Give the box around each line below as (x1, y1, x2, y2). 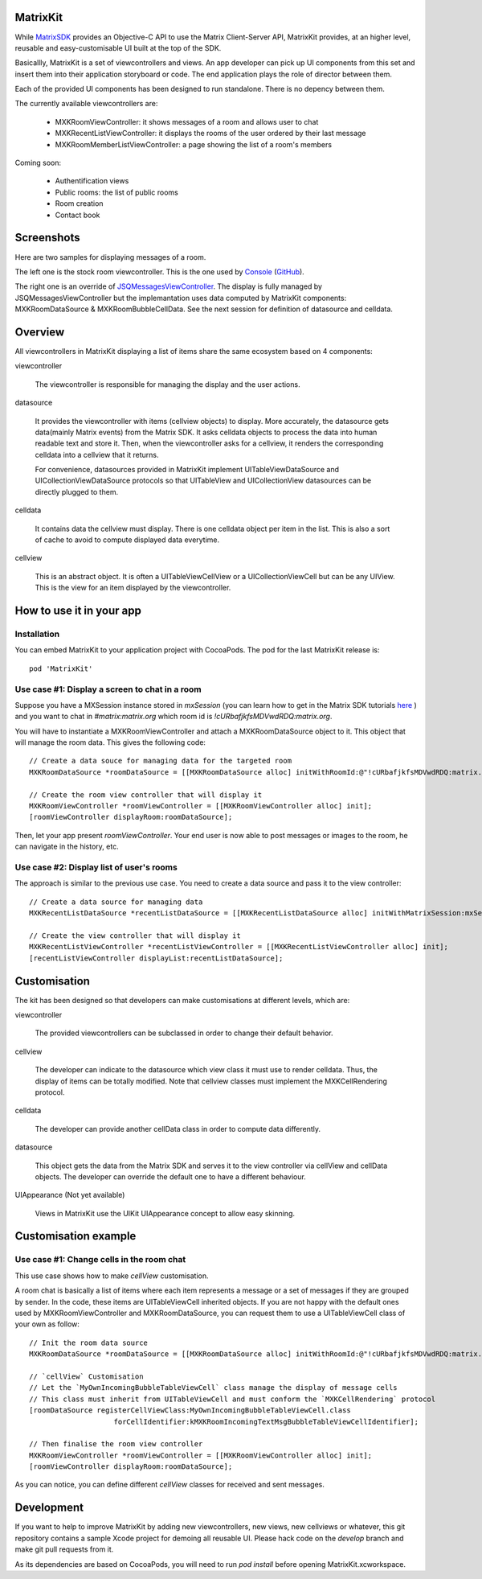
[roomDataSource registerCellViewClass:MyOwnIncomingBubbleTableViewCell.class (29, 1406, 351, 1415)
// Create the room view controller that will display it (29, 790, 263, 800)
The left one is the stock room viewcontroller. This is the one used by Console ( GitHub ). (14, 266, 304, 277)
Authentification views (55, 176, 129, 186)
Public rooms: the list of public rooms (55, 187, 178, 197)
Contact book (55, 210, 100, 220)
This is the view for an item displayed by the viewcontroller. (35, 583, 231, 593)
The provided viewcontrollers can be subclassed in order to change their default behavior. (35, 1028, 333, 1038)
